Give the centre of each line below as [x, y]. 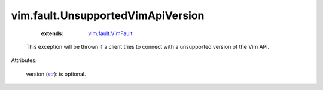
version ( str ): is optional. [56, 74]
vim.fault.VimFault [110, 33]
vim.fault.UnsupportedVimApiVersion [108, 15]
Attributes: [24, 60]
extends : [52, 33]
